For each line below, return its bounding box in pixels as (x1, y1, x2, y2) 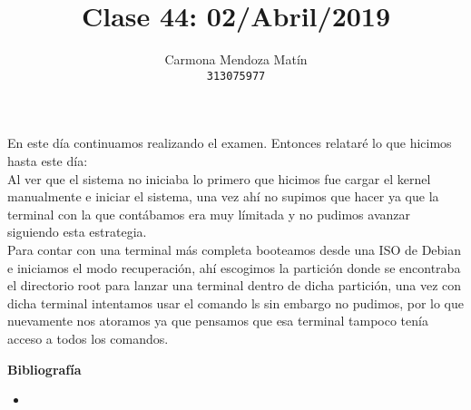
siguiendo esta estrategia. (7, 222, 147, 241)
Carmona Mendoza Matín (164, 50, 308, 69)
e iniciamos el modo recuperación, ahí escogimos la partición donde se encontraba (7, 258, 461, 277)
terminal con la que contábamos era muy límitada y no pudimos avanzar (7, 204, 410, 223)
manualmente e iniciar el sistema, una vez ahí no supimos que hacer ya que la (7, 187, 439, 206)
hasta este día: (7, 151, 88, 170)
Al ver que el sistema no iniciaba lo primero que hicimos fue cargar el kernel (7, 169, 431, 188)
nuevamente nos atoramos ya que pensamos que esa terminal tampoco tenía (7, 311, 428, 330)
